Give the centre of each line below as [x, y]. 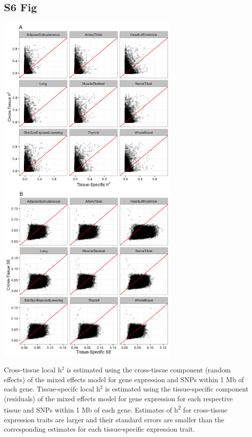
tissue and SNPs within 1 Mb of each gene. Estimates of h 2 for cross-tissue [116, 409]
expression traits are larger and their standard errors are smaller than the [114, 419]
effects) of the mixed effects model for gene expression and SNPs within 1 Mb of [124, 379]
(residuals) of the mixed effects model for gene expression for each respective [118, 398]
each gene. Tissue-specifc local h [52, 389]
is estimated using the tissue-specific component [177, 389]
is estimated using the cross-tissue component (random [149, 370]
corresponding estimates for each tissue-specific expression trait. [99, 429]
